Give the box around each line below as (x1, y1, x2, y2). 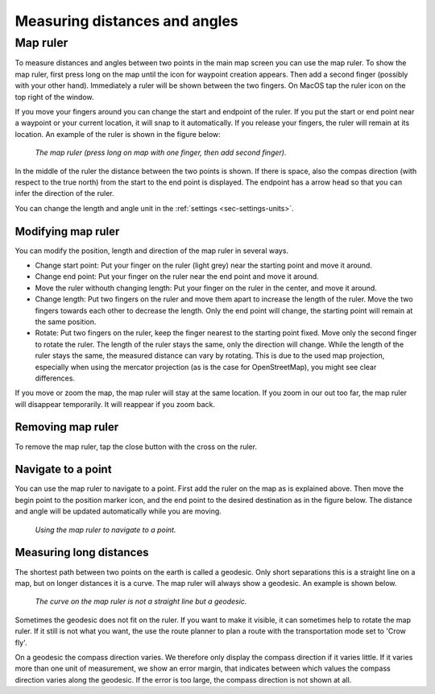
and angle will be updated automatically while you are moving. (14, 506, 222, 516)
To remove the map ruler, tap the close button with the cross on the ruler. (14, 442, 258, 451)
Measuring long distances (14, 546, 149, 559)
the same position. (35, 317, 97, 326)
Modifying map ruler (14, 224, 120, 238)
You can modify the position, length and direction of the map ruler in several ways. (14, 246, 289, 256)
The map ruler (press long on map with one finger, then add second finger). (35, 148, 287, 157)
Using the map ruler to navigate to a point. (35, 525, 176, 534)
